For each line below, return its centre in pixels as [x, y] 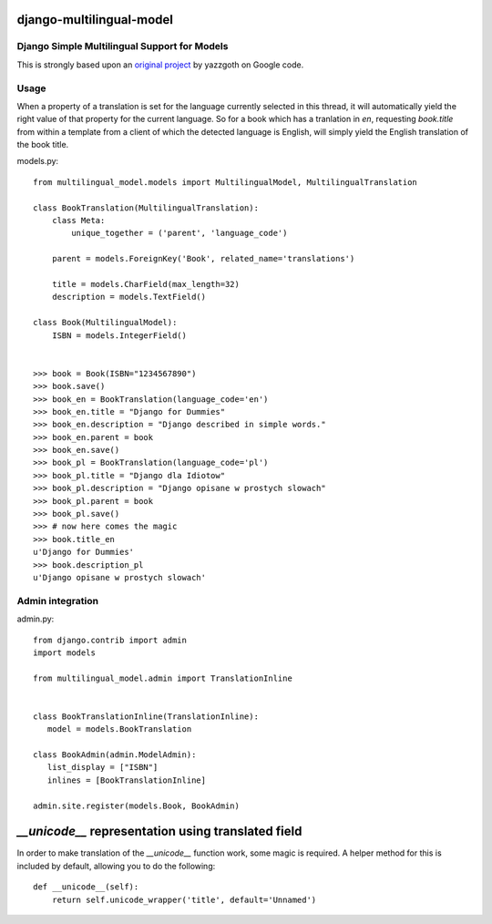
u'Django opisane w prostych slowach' [120, 577]
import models [64, 652]
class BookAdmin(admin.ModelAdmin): [115, 755]
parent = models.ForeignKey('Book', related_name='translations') [203, 259]
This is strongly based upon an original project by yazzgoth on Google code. [160, 65]
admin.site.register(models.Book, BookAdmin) [137, 806]
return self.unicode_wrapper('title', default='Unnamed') [184, 899]
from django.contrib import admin [110, 640]
